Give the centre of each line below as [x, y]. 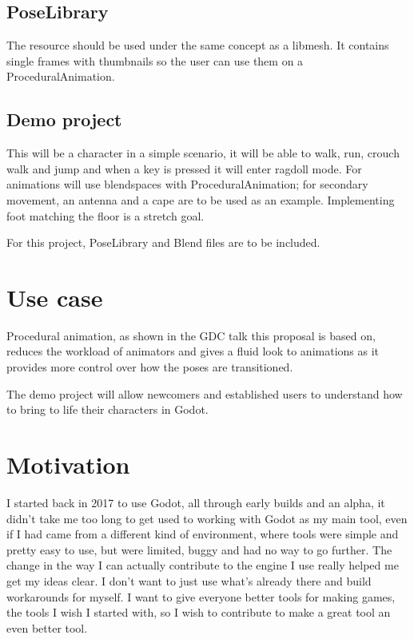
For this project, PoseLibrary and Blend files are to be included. [163, 242]
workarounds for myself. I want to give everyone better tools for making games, [201, 596]
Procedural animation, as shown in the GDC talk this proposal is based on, [191, 335]
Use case [55, 297]
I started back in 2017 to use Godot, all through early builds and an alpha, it [196, 502]
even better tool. [47, 627]
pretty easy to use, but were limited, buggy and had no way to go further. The [199, 549]
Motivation [68, 464]
